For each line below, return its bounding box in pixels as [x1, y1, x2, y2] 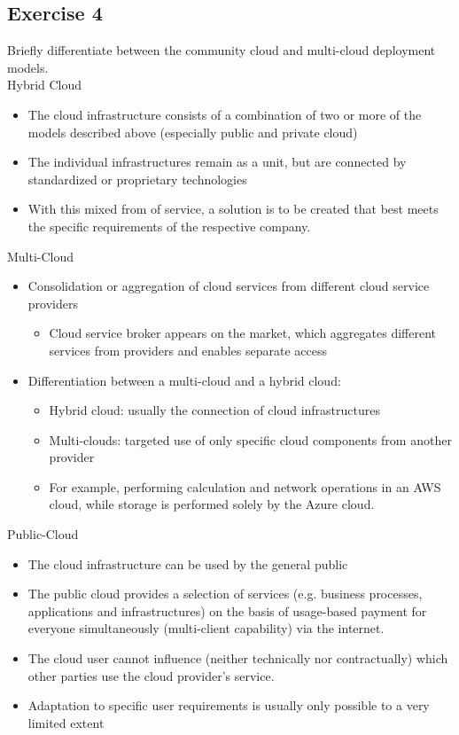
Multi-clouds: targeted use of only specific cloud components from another [49, 430, 452, 449]
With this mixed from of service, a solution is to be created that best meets [27, 199, 439, 218]
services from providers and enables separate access [49, 340, 327, 359]
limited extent [27, 713, 105, 731]
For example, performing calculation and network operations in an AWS [49, 477, 441, 496]
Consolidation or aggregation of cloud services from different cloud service [27, 277, 430, 295]
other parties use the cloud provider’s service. [27, 666, 275, 684]
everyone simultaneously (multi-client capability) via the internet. [27, 619, 385, 637]
